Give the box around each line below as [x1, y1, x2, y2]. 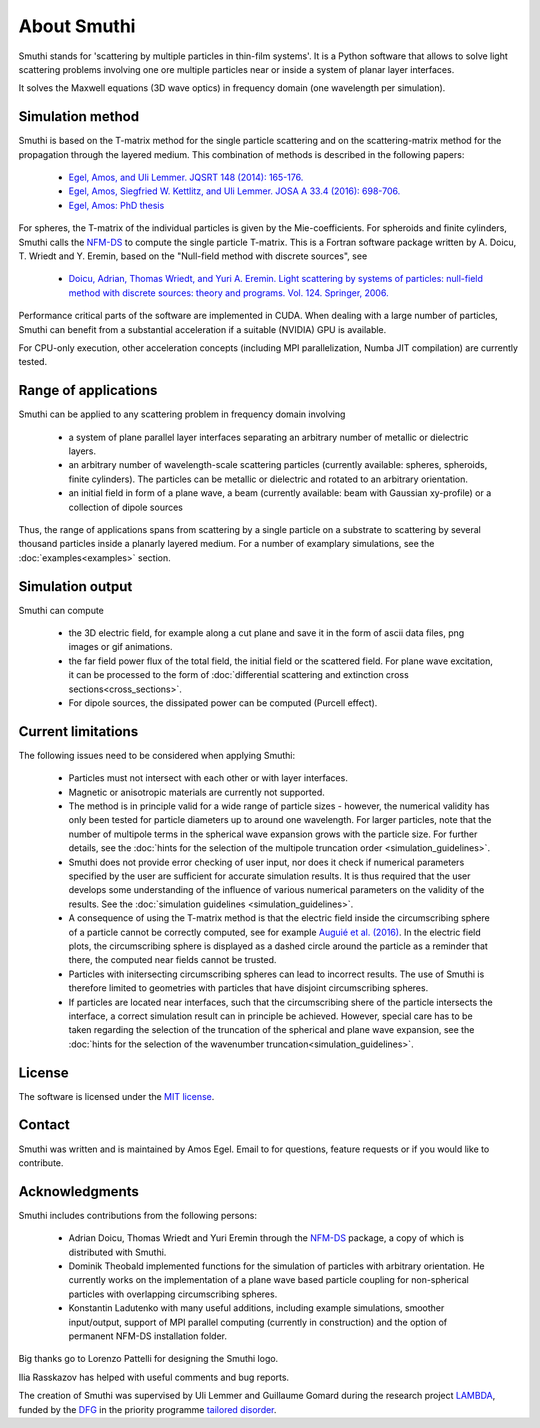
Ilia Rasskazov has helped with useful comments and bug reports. [18, 1371, 290, 1383]
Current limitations [18, 723, 139, 740]
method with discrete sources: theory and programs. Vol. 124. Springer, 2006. [68, 286, 389, 299]
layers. [68, 445, 97, 457]
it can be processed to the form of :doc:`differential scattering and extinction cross [68, 669, 409, 681]
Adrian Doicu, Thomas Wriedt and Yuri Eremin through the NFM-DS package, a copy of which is [68, 1232, 465, 1244]
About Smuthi [18, 15, 136, 37]
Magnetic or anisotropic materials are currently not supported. [68, 786, 325, 798]
